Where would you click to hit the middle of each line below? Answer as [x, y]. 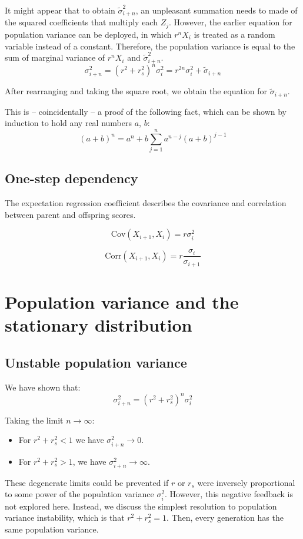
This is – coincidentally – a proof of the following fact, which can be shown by [146, 111]
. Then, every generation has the [225, 517]
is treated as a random [234, 34]
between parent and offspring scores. [70, 214]
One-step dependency [71, 178]
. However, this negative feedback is [229, 494]
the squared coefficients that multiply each [81, 22]
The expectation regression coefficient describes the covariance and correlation [146, 203]
